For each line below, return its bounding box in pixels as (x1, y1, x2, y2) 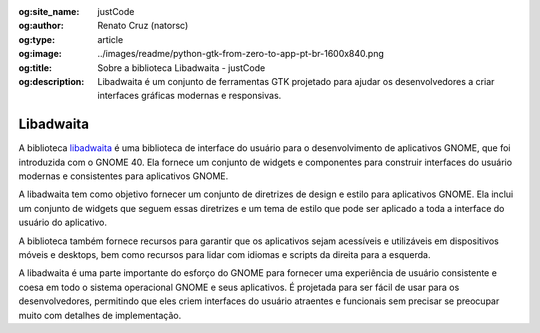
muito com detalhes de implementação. (18, 309, 182, 321)
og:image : (18, 48, 62, 60)
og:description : (18, 75, 85, 87)
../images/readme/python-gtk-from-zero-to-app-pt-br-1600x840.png (97, 48, 385, 60)
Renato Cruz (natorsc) (97, 20, 189, 32)
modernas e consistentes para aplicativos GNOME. (18, 170, 229, 182)
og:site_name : (18, 6, 80, 17)
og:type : (18, 33, 55, 45)
